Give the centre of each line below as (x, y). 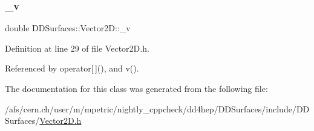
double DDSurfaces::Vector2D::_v (68, 28)
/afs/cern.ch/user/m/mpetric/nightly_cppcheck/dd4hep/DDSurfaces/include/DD (157, 108)
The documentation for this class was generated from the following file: (136, 88)
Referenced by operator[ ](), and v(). (72, 68)
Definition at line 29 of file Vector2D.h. (77, 48)
